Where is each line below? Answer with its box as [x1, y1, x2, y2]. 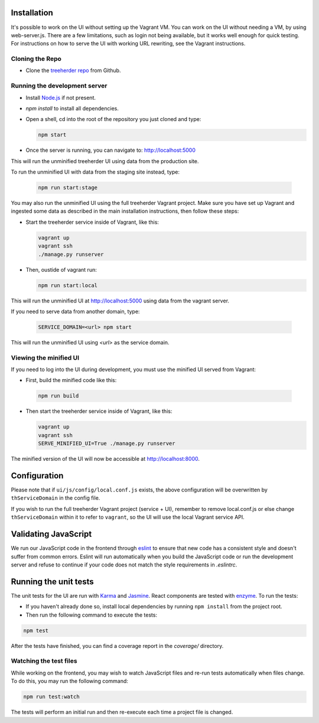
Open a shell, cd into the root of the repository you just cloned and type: [25, 116, 201, 123]
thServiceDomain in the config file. [11, 494, 100, 501]
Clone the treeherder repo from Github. [25, 67, 121, 74]
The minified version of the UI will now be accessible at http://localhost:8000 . [11, 455, 200, 463]
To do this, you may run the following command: [11, 678, 128, 685]
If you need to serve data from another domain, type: [11, 308, 140, 315]
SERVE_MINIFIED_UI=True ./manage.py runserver [38, 440, 175, 447]
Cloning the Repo [11, 55, 62, 63]
